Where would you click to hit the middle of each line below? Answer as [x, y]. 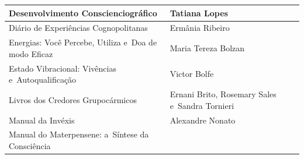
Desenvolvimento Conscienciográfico [83, 13]
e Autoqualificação [43, 79]
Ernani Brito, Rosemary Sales [223, 94]
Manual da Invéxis [42, 120]
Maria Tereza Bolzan [207, 47]
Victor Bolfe [192, 74]
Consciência [30, 145]
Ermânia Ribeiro [200, 28]
